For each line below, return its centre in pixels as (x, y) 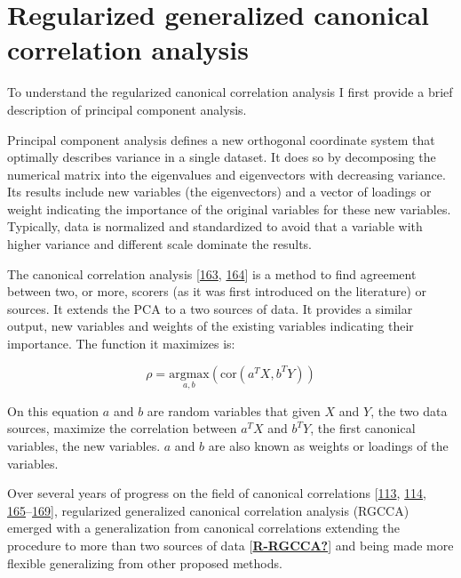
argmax (189, 374)
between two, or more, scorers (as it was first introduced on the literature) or (217, 291)
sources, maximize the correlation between (122, 428)
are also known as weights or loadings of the (328, 446)
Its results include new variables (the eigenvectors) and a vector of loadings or (219, 192)
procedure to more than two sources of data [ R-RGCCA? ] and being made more (230, 545)
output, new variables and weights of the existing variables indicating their (211, 326)
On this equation (53, 410)
